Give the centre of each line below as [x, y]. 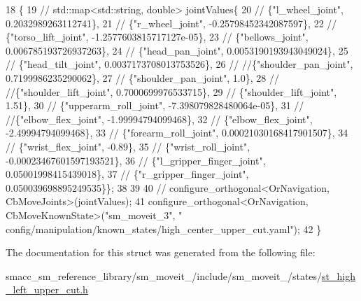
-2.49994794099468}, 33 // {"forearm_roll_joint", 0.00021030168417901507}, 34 [177, 133]
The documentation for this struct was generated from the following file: [161, 252]
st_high [339, 275]
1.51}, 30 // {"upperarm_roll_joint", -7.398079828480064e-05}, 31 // [155, 105]
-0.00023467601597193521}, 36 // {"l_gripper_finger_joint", [136, 160]
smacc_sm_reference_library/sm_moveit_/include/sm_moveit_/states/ [164, 275]
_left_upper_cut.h [47, 289]
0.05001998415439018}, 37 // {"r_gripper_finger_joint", [127, 174]
